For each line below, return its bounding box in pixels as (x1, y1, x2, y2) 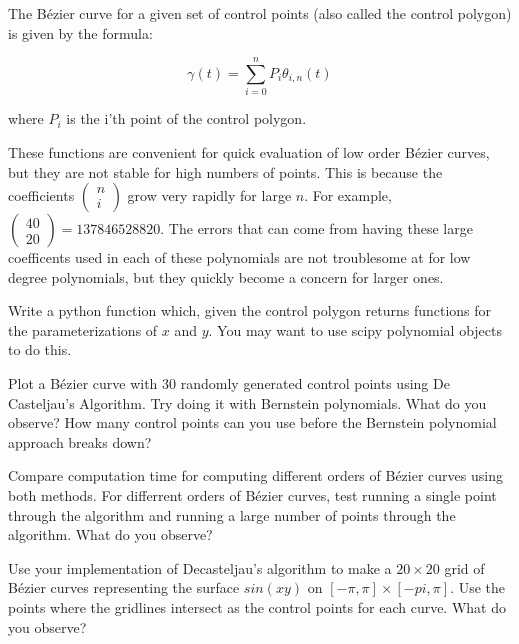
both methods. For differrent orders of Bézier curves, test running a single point (8, 485, 497, 506)
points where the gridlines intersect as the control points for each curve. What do (8, 597, 506, 617)
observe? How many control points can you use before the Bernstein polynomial (8, 412, 497, 433)
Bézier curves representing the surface (8, 577, 240, 598)
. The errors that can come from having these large (160, 218, 473, 239)
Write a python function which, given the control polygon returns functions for (8, 300, 492, 321)
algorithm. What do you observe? (8, 524, 213, 545)
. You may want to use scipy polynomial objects (208, 319, 503, 340)
